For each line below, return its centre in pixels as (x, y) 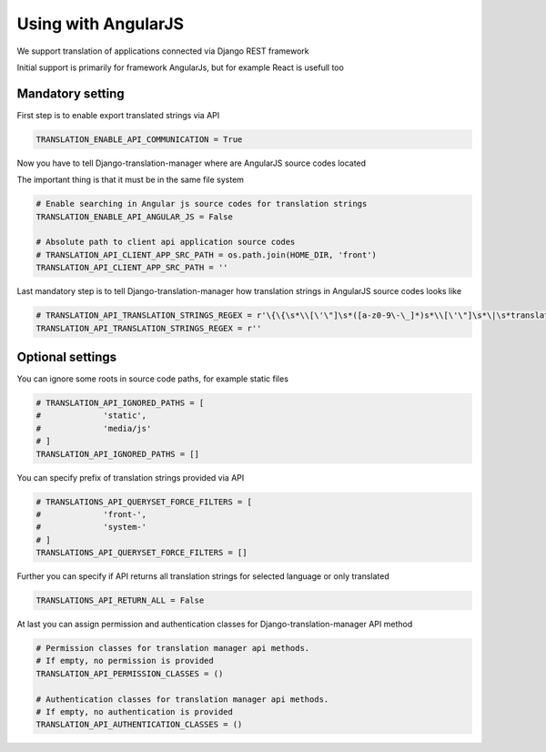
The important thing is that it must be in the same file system (131, 180)
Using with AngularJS (101, 24)
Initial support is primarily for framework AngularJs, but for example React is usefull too (181, 67)
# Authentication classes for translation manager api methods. (182, 699)
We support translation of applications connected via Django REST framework (163, 51)
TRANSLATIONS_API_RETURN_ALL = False (120, 600)
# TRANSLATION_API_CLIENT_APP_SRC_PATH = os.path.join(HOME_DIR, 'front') (207, 254)
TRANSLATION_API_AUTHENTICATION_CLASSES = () (139, 725)
